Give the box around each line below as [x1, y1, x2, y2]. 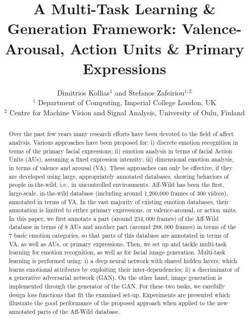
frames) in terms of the [175, 222, 236, 231]
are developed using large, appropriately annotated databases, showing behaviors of [9, 172, 229, 180]
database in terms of [9, 222, 63, 231]
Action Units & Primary [70, 38, 244, 58]
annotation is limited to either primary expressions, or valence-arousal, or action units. [9, 206, 237, 214]
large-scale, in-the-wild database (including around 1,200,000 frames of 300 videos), [9, 188, 228, 197]
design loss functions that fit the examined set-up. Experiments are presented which [9, 290, 230, 299]
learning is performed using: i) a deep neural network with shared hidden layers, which [9, 257, 237, 265]
